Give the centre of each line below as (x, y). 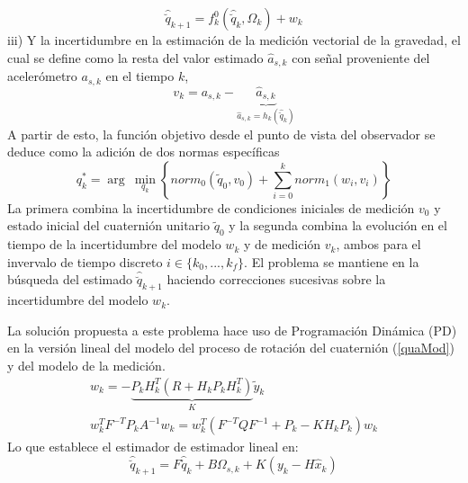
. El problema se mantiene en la (332, 261)
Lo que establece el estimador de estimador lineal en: (153, 447)
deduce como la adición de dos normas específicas (144, 152)
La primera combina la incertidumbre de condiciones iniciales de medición (211, 207)
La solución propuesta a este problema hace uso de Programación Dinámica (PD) (232, 330)
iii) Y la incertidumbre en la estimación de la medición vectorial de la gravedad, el (234, 40)
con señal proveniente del (361, 57)
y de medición (282, 244)
